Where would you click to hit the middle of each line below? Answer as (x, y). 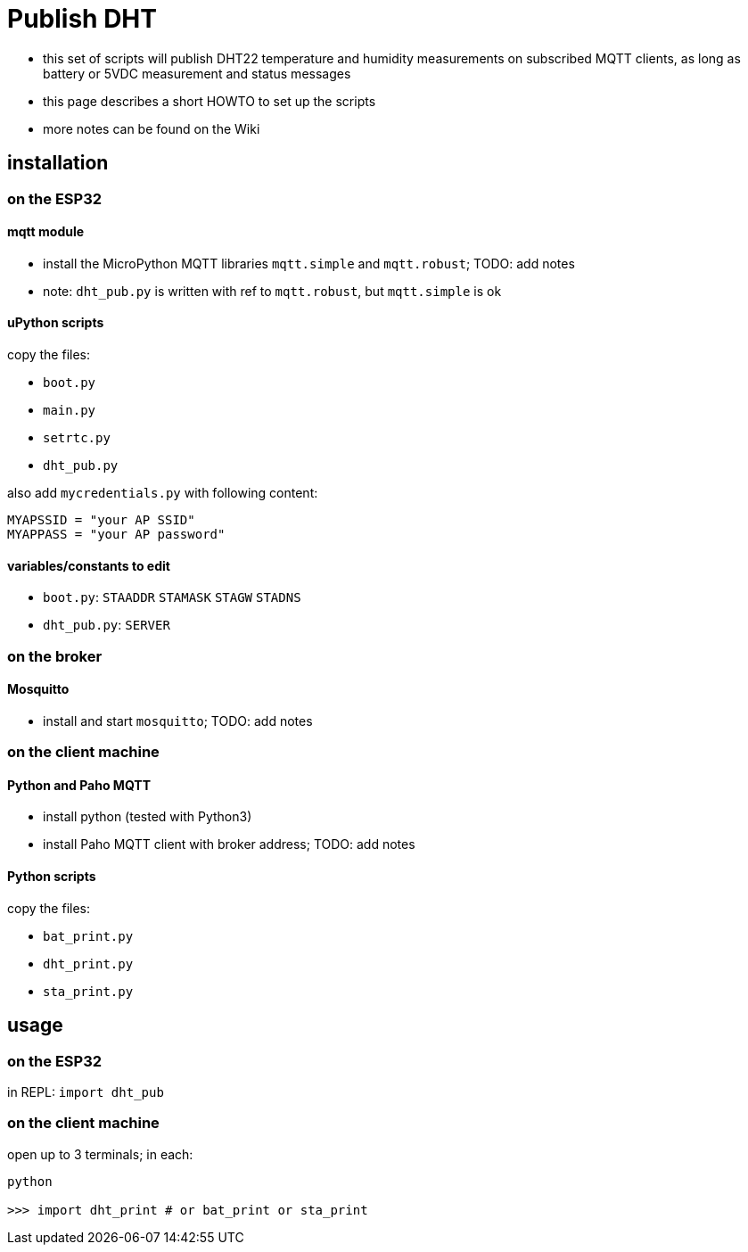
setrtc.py (77, 438)
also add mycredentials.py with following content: (163, 493)
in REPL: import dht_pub (86, 1091)
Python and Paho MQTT (79, 785)
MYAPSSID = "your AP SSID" (101, 520)
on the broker (55, 656)
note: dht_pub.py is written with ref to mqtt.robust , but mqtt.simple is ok (272, 291)
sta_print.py (88, 991)
